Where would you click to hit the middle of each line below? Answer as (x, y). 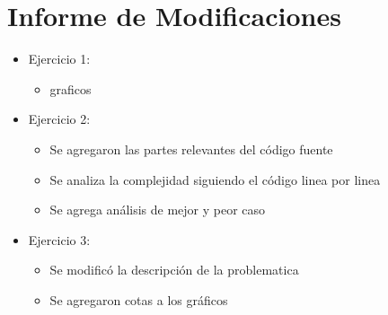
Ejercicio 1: (59, 59)
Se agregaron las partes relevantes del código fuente (191, 149)
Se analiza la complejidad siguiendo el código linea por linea (215, 179)
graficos (71, 88)
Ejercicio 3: (59, 239)
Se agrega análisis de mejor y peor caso (158, 210)
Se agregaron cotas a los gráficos (139, 299)
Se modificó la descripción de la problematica (174, 270)
